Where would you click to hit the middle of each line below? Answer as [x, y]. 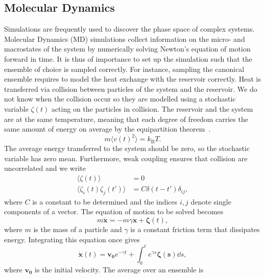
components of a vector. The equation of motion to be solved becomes [114, 211]
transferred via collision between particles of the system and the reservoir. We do [131, 89]
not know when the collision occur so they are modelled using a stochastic [120, 99]
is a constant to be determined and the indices [105, 201]
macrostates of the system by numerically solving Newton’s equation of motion [127, 49]
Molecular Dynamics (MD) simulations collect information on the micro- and [125, 39]
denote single [211, 201]
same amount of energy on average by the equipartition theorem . [107, 129]
